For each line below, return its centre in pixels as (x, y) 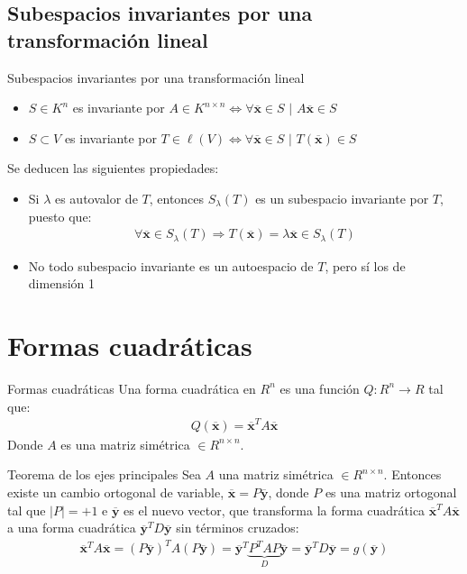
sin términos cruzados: (238, 528)
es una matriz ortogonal (391, 492)
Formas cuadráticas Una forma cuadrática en (132, 388)
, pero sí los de (365, 265)
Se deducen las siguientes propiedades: (113, 168)
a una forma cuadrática (72, 528)
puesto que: (60, 216)
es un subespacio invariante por (342, 198)
